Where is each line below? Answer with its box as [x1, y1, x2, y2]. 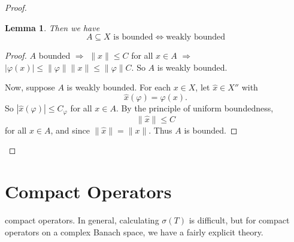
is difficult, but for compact [189, 214, 290, 226]
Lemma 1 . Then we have [5, 21, 100, 34]
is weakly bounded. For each [66, 81, 171, 93]
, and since [50, 123, 90, 136]
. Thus [148, 123, 172, 136]
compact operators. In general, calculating [5, 214, 159, 226]
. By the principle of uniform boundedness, [116, 102, 274, 114]
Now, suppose [5, 81, 55, 93]
